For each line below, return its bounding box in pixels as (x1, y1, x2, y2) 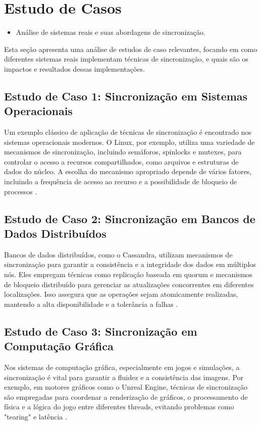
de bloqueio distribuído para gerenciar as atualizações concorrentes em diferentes (4, 279, 254, 289)
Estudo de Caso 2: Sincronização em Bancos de (4, 210, 255, 226)
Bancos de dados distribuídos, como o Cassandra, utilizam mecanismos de (4, 249, 233, 259)
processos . (4, 186, 37, 196)
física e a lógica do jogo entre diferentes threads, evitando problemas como (4, 401, 234, 412)
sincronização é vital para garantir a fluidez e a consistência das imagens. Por (4, 371, 244, 382)
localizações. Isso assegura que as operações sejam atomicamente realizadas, (4, 289, 238, 299)
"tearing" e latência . (4, 411, 67, 421)
